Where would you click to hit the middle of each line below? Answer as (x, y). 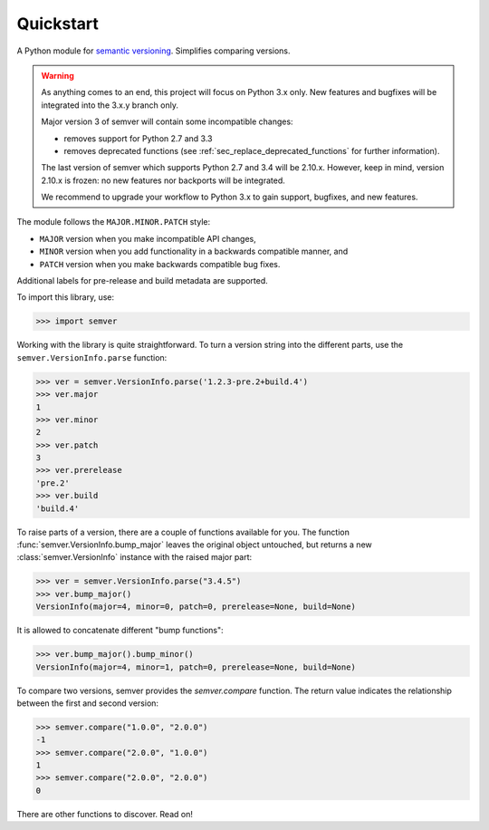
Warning (58, 75)
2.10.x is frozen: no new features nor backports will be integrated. (163, 180)
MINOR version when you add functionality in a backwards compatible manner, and (194, 251)
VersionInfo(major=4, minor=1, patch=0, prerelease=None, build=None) (196, 667)
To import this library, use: (66, 297)
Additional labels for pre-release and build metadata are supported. (143, 281)
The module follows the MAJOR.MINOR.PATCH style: (114, 222)
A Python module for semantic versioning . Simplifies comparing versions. (153, 51)
